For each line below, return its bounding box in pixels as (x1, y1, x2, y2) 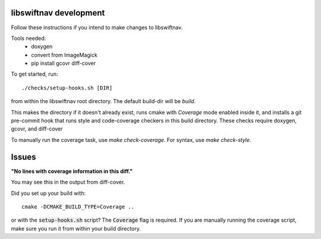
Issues (11, 152, 36, 162)
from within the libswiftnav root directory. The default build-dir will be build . (11, 98, 196, 105)
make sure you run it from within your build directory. (11, 225, 141, 232)
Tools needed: (11, 35, 46, 42)
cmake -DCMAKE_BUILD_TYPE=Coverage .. (21, 203, 135, 210)
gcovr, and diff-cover (11, 125, 63, 132)
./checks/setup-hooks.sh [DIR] (21, 84, 113, 91)
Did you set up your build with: (11, 190, 86, 197)
